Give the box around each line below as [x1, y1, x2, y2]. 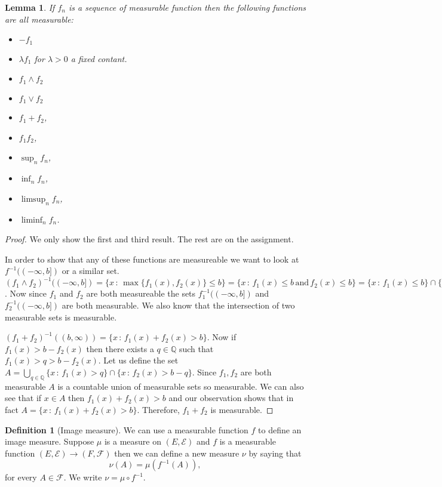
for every [5, 471, 37, 483]
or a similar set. [62, 264, 119, 277]
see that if [5, 392, 42, 404]
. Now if [207, 331, 237, 343]
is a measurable [219, 435, 277, 448]
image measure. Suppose [5, 435, 94, 448]
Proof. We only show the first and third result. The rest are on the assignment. [5, 233, 294, 245]
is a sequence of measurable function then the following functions [68, 1, 306, 13]
